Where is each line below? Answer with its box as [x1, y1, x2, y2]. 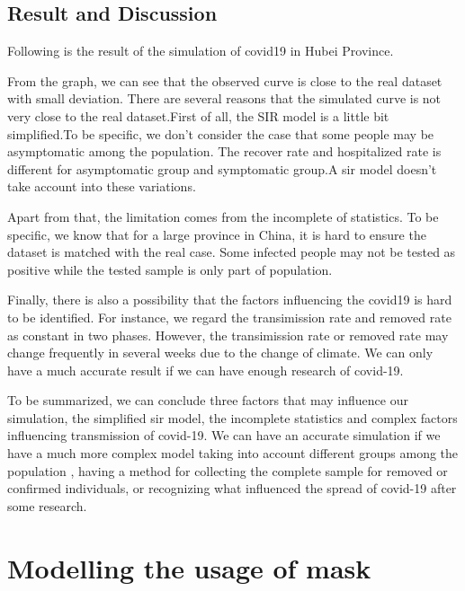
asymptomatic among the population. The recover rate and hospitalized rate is [7, 142, 442, 161]
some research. [7, 496, 87, 515]
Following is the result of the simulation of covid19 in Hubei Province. [7, 41, 394, 60]
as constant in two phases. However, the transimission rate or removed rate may [7, 325, 449, 344]
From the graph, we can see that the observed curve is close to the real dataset [7, 71, 443, 90]
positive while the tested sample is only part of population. [7, 260, 333, 278]
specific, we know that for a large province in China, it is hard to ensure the [7, 225, 426, 243]
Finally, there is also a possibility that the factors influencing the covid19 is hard [7, 290, 452, 309]
